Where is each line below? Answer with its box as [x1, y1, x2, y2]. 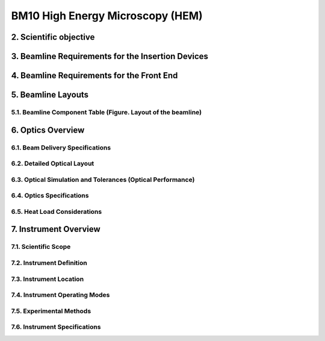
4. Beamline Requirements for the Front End [11, 70, 178, 81]
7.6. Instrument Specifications [11, 323, 101, 331]
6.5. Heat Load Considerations [11, 207, 102, 216]
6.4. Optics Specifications [11, 192, 89, 200]
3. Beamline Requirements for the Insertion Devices [11, 51, 209, 61]
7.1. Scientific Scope [11, 243, 71, 251]
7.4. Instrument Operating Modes [11, 291, 110, 299]
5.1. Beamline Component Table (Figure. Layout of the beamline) [11, 108, 202, 116]
